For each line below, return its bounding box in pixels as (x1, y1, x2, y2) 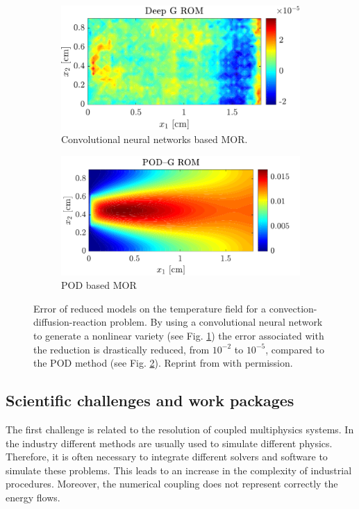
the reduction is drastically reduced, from (33, 342, 210, 356)
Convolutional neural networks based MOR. (61, 132, 248, 147)
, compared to (265, 342, 324, 356)
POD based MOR (61, 278, 137, 292)
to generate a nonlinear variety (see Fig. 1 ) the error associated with (33, 328, 324, 343)
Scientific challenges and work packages (6, 390, 294, 411)
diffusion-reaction (33, 315, 107, 329)
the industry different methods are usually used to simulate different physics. (6, 435, 333, 450)
